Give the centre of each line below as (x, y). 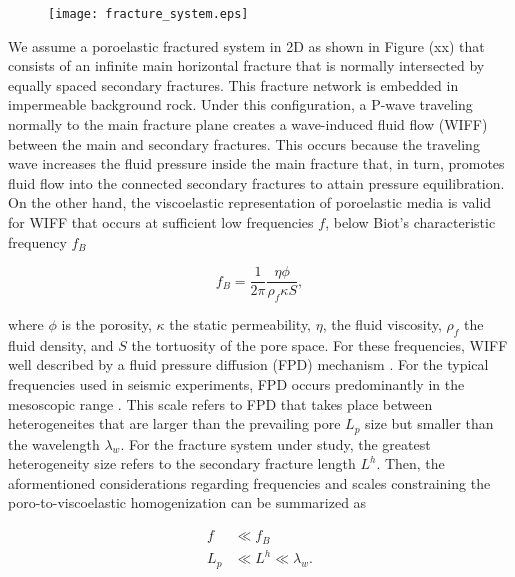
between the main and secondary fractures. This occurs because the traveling (244, 143)
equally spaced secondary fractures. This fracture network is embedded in (233, 84)
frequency (37, 241)
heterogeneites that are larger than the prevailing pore (174, 423)
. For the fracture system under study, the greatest (275, 443)
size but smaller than (429, 423)
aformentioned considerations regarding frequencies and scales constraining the (249, 482)
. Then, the (410, 463)
